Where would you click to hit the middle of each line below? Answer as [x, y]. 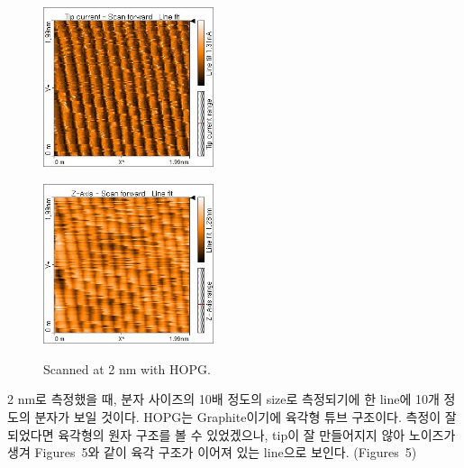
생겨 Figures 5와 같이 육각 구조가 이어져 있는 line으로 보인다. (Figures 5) [212, 452]
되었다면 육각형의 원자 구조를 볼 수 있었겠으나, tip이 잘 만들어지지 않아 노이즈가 [232, 434]
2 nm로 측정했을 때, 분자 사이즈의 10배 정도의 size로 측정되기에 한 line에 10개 [223, 399]
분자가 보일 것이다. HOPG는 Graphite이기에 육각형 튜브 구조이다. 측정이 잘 [246, 416]
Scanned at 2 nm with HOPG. [127, 368]
